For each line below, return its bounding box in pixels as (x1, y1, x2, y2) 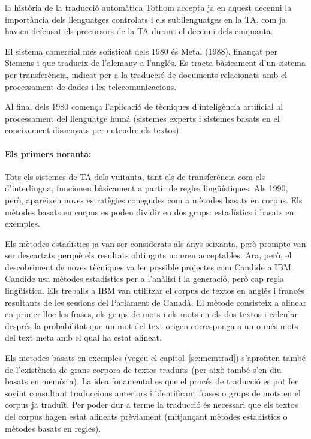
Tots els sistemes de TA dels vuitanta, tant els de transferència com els (5, 170, 265, 182)
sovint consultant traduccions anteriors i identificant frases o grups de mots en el (5, 386, 301, 399)
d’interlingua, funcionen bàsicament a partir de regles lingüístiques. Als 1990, (5, 182, 288, 194)
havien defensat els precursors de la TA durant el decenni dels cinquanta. (5, 25, 273, 37)
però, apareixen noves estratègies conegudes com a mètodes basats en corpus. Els (5, 193, 303, 206)
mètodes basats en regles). (5, 422, 101, 434)
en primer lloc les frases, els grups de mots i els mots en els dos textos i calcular (5, 308, 298, 320)
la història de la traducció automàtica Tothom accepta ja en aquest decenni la (5, 1, 292, 13)
